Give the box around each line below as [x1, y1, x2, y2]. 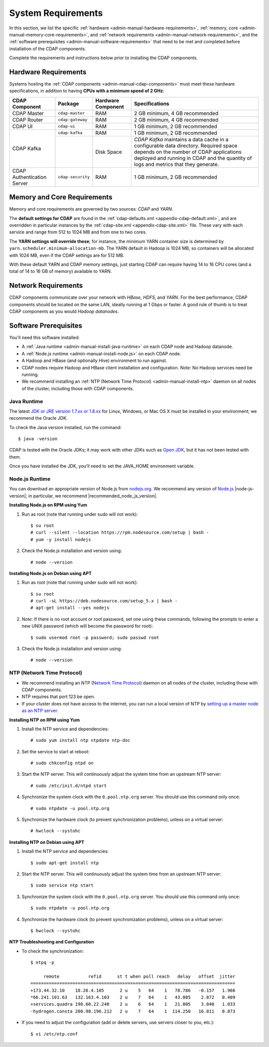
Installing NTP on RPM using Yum [9, 717, 80, 723]
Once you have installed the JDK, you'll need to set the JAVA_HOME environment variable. [9, 463, 195, 469]
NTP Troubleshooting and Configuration [9, 939, 94, 945]
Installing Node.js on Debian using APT [9, 570, 92, 576]
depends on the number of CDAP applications [134, 148, 242, 155]
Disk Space [95, 148, 122, 155]
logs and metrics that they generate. [134, 161, 219, 168]
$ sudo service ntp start [30, 883, 94, 888]
